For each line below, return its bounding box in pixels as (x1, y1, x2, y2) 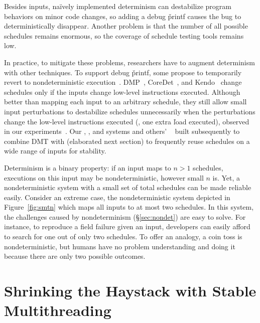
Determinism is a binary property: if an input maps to (4, 162, 171, 173)
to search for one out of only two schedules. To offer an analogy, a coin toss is (4, 231, 242, 242)
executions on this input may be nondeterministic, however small (4, 172, 204, 183)
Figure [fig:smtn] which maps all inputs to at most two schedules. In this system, (4, 202, 254, 212)
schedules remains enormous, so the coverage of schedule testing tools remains (4, 30, 244, 41)
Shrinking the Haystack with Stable (4, 280, 256, 301)
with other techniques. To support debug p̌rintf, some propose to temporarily (4, 67, 242, 77)
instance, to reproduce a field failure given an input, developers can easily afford (4, 221, 250, 232)
